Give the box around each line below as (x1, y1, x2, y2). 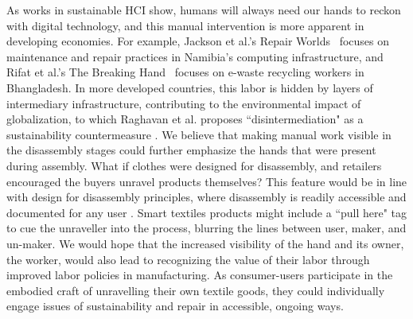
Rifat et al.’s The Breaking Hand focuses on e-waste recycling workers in (6, 64, 364, 80)
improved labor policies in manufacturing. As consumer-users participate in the (6, 266, 393, 283)
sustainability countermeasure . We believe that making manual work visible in (6, 126, 392, 142)
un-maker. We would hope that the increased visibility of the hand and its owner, (6, 235, 404, 251)
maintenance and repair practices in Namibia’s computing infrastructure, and (6, 48, 384, 64)
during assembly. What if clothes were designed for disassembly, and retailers (6, 157, 382, 173)
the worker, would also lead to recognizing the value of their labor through (6, 251, 370, 267)
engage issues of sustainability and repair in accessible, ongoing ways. (6, 298, 344, 314)
